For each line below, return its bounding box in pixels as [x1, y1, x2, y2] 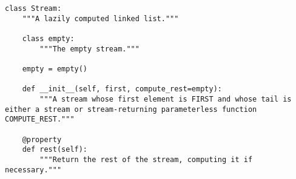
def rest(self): [22, 145, 88, 154]
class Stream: [5, 4, 62, 13]
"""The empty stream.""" [39, 44, 140, 53]
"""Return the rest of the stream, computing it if [39, 155, 253, 164]
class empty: [22, 34, 75, 43]
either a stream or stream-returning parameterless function [5, 105, 257, 114]
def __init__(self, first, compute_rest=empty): [22, 85, 222, 94]
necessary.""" [5, 165, 62, 174]
